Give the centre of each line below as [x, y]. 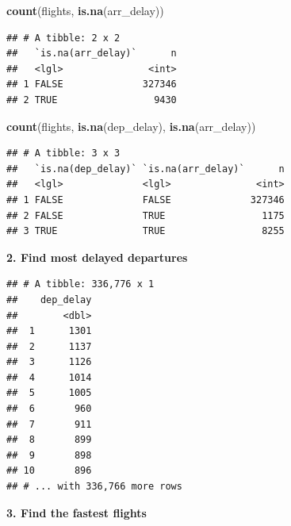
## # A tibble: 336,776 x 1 [80, 284]
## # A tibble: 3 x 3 [63, 154]
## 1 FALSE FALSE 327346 [145, 200]
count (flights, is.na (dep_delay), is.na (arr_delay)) [131, 126]
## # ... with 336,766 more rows [94, 487]
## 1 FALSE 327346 [92, 84]
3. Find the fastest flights [77, 512]
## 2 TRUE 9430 [92, 100]
